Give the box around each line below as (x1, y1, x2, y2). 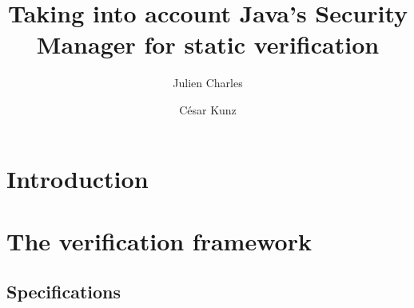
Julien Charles (173, 74, 243, 91)
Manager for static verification (36, 28, 380, 61)
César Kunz (179, 101, 237, 118)
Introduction (6, 162, 149, 194)
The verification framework (6, 224, 312, 257)
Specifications (6, 279, 121, 304)
